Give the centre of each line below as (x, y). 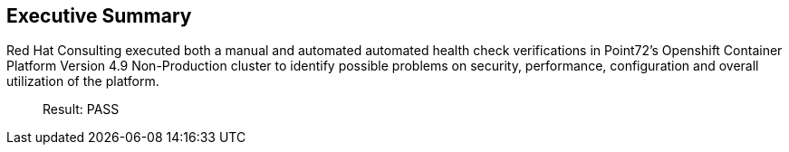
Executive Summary (99, 16)
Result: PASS (81, 109)
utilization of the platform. (83, 81)
